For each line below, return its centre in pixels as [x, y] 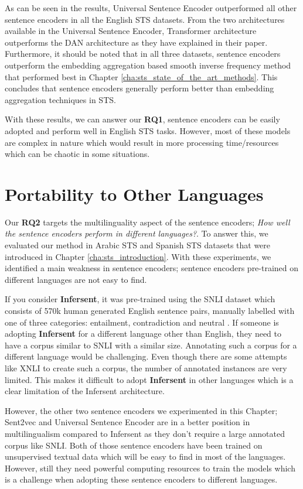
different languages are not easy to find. [76, 279]
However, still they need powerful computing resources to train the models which [150, 468]
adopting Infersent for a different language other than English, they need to [143, 334]
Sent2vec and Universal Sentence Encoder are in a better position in [127, 422]
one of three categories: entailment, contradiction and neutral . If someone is [142, 322]
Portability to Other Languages [134, 194]
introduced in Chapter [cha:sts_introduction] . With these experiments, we [138, 256]
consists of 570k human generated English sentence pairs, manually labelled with [150, 310]
